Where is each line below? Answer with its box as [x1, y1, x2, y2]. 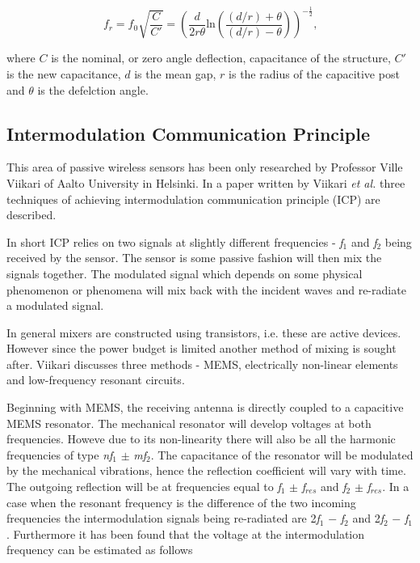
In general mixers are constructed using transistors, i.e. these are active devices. [6, 324, 401, 341]
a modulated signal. [6, 297, 104, 314]
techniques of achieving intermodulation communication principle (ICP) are [6, 190, 380, 207]
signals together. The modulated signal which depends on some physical [6, 265, 363, 281]
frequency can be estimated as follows [6, 541, 193, 558]
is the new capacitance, [6, 65, 121, 82]
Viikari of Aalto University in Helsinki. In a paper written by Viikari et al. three [6, 174, 405, 191]
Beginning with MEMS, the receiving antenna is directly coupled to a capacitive [6, 399, 404, 416]
